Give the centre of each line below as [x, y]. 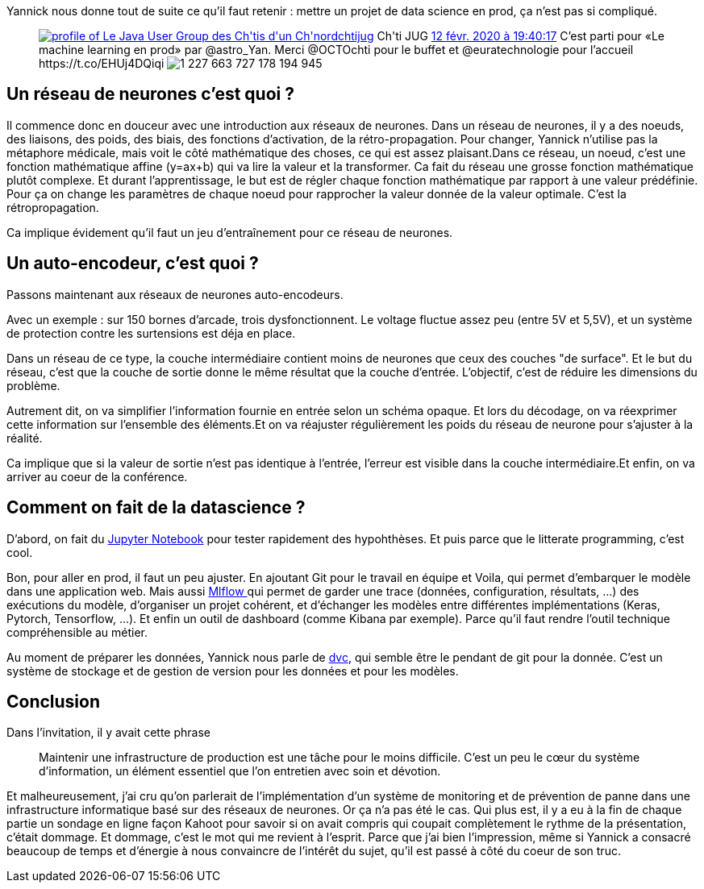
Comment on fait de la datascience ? [156, 508]
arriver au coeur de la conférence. [97, 476]
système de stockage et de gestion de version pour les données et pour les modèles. [233, 671]
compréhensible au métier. [77, 632]
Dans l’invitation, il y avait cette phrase [109, 733]
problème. [33, 385]
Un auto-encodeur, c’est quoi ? [133, 264]
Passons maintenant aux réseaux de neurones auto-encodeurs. [175, 294]
